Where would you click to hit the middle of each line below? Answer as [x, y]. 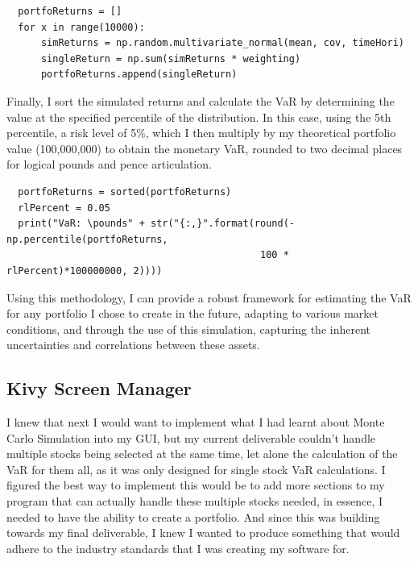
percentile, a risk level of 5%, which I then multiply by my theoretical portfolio [201, 133]
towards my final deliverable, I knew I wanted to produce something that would [203, 533]
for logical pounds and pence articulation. [109, 164]
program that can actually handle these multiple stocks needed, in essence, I [195, 501]
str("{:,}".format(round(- [222, 224]
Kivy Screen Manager [99, 388]
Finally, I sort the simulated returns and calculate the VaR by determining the [201, 100]
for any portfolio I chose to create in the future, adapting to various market [193, 313]
